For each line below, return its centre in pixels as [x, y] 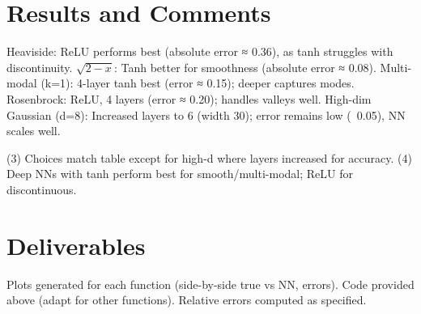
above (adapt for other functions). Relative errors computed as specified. [187, 300]
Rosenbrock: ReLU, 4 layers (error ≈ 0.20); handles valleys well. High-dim [189, 98]
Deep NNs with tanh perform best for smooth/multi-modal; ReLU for [180, 174]
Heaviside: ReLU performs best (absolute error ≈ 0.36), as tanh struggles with [200, 51]
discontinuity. [40, 67]
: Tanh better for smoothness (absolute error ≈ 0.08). [245, 67]
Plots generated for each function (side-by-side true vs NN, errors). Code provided [210, 284]
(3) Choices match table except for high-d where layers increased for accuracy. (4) [209, 157]
